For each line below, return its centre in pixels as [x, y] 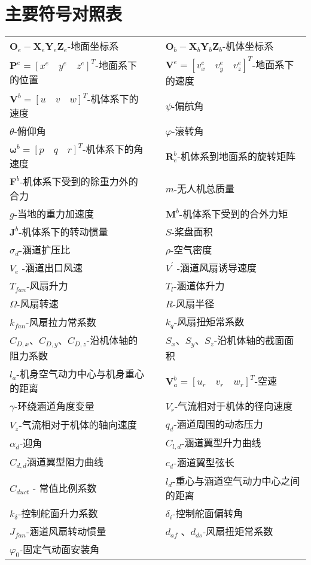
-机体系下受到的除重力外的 [79, 182]
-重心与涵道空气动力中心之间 [236, 481]
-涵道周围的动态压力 [218, 424]
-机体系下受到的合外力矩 [234, 214]
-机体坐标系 [248, 46]
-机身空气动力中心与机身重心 [80, 374]
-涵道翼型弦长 [204, 463]
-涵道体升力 [199, 286]
